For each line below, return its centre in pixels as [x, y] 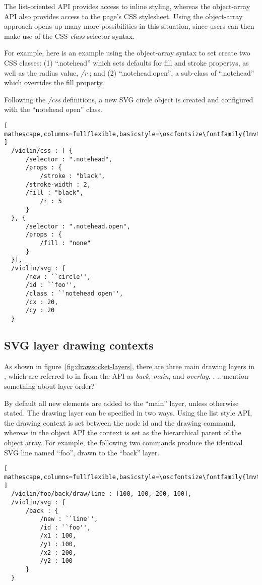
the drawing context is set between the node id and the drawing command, [120, 422]
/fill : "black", [54, 193]
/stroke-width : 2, [58, 184]
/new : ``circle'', [58, 277]
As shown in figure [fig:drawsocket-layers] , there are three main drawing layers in [129, 366]
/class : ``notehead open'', [74, 294]
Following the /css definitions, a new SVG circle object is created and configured [129, 99]
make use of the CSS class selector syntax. [70, 36]
